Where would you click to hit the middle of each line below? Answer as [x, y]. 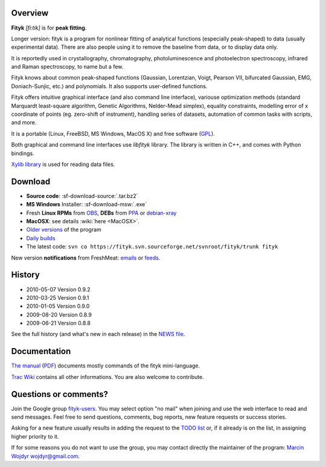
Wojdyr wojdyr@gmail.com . [46, 456]
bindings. [23, 153]
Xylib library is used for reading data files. [63, 164]
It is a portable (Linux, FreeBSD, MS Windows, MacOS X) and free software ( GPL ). [113, 133]
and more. [24, 122]
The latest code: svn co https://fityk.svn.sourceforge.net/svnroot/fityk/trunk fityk [152, 247]
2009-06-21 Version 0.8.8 [58, 323]
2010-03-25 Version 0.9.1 [58, 297]
